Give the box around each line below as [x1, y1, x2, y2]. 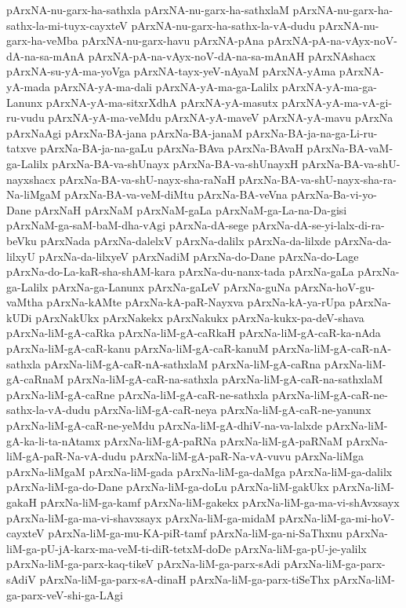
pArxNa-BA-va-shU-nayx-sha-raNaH [59, 170, 236, 187]
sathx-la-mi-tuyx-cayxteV [6, 16, 128, 33]
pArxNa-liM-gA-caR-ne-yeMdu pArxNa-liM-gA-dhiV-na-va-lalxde [6, 417, 323, 434]
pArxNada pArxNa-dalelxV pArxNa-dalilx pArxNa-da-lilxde [40, 232, 332, 248]
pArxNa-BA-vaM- [306, 140, 393, 156]
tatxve [6, 140, 37, 156]
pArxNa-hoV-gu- [294, 278, 375, 295]
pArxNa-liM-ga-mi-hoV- [278, 509, 395, 526]
